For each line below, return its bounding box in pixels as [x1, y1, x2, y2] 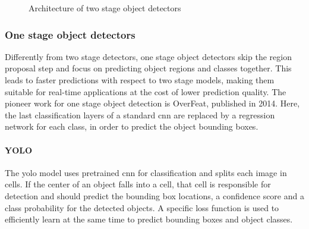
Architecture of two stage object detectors [29, 2, 181, 14]
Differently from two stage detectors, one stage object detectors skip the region [5, 50, 292, 62]
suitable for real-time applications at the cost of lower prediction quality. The [5, 85, 286, 98]
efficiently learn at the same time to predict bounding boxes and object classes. [5, 213, 293, 225]
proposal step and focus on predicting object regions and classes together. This [5, 62, 292, 74]
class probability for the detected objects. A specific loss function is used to [5, 201, 279, 214]
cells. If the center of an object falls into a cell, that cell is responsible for [5, 178, 271, 190]
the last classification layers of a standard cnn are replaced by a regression [5, 108, 275, 121]
